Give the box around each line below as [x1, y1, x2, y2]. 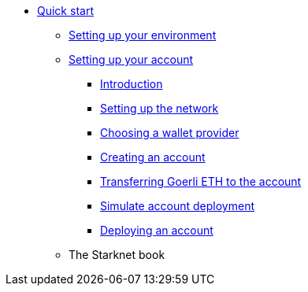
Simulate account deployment [100, 199, 254, 213]
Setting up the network [100, 102, 219, 115]
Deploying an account [100, 224, 213, 237]
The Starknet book [69, 248, 165, 261]
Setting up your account [69, 53, 194, 66]
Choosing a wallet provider [100, 126, 239, 139]
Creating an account [100, 150, 206, 164]
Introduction [100, 77, 163, 91]
